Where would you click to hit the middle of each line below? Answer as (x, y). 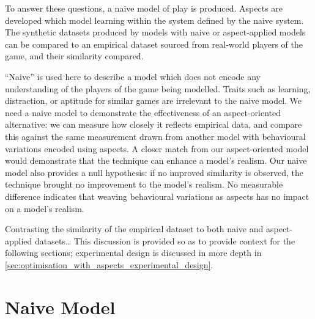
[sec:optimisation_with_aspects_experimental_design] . (109, 264)
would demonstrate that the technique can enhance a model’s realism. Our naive (156, 160)
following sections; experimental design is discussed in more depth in (133, 253)
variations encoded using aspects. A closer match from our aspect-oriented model (157, 148)
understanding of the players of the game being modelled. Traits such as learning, (158, 88)
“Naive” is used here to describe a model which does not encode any (133, 76)
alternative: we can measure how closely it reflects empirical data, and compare (154, 124)
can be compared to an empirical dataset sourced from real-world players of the (154, 44)
